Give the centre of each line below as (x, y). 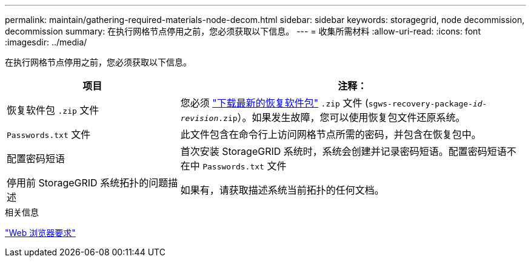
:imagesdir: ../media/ (46, 42)
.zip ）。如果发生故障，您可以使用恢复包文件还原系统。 (342, 117)
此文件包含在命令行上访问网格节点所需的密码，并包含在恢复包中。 (331, 134)
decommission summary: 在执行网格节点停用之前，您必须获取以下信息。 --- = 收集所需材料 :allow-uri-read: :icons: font (243, 31)
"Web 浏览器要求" (40, 233)
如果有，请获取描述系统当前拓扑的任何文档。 (282, 190)
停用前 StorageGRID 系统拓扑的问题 (88, 183)
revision (199, 118)
